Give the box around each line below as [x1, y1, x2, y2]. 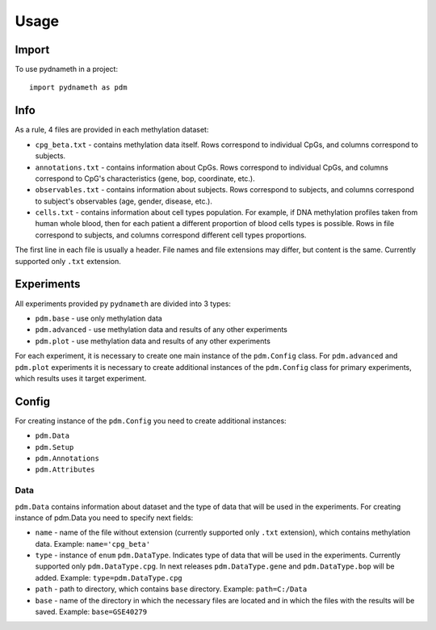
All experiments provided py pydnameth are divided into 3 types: [15, 299, 232, 309]
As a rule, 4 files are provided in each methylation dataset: [15, 125, 209, 135]
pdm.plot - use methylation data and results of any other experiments [35, 336, 270, 346]
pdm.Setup [35, 443, 74, 451]
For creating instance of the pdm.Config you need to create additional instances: [15, 416, 287, 426]
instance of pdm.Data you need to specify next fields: [15, 513, 194, 523]
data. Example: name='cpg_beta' [35, 539, 151, 548]
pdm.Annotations [35, 453, 100, 463]
